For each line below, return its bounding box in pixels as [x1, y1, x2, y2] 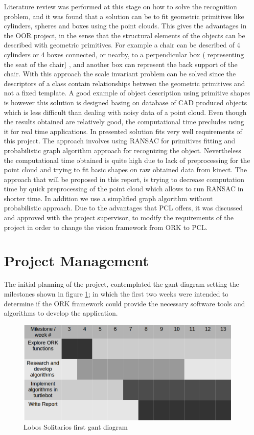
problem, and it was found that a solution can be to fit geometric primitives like [4, 11, 244, 21]
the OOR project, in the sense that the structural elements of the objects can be [4, 30, 245, 40]
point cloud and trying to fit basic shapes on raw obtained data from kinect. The [4, 164, 247, 175]
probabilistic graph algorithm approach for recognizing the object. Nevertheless [4, 145, 241, 155]
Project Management [4, 251, 149, 271]
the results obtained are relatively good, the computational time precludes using [4, 116, 244, 127]
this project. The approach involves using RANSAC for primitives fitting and [4, 136, 235, 146]
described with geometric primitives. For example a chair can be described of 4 [4, 40, 240, 50]
